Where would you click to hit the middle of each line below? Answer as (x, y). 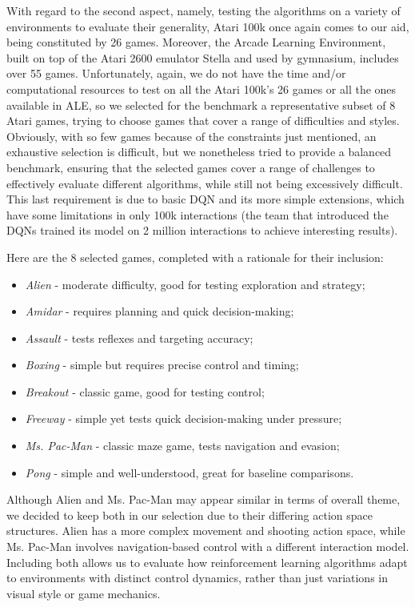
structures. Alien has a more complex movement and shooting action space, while (206, 531)
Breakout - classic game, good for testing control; (145, 391)
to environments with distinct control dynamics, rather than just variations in (198, 578)
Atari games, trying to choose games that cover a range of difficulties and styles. (203, 121)
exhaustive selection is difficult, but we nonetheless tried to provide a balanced (199, 152)
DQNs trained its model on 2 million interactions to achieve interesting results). (202, 230)
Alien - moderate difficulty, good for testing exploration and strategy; (195, 284)
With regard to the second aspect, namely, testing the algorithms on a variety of (204, 10)
